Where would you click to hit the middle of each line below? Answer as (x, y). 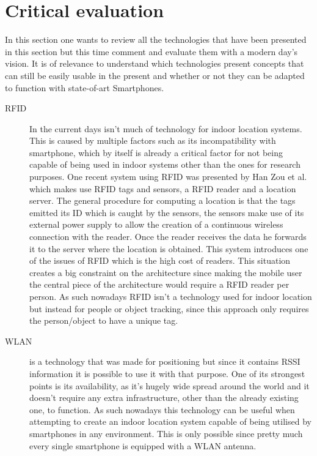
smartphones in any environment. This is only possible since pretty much (166, 433)
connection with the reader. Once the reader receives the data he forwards (168, 237)
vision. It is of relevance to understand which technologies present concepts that (155, 63)
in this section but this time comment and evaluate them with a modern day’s (151, 51)
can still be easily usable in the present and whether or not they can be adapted (155, 75)
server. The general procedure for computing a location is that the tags (162, 200)
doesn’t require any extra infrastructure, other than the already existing (164, 398)
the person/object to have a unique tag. (104, 320)
